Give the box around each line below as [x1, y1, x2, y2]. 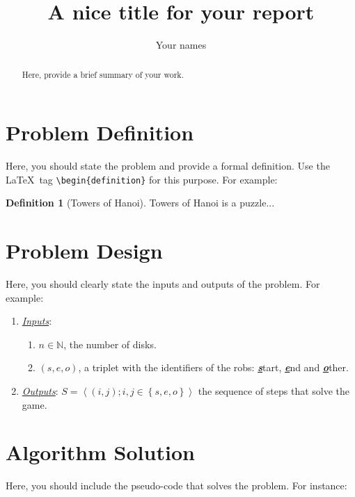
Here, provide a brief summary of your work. [22, 68, 184, 80]
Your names [155, 38, 207, 52]
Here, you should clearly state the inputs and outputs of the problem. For [6, 277, 320, 291]
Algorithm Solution [6, 438, 195, 466]
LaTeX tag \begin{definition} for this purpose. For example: [6, 172, 278, 186]
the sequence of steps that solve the [198, 384, 350, 398]
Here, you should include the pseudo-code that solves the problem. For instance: [6, 478, 347, 493]
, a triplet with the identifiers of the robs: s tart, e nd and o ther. [78, 360, 349, 375]
